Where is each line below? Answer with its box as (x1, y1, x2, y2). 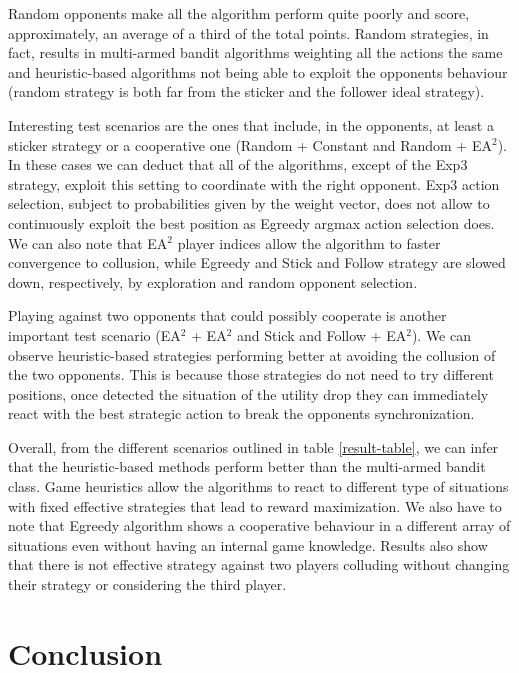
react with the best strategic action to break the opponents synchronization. (8, 403, 475, 424)
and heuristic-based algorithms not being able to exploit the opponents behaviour (8, 61, 508, 82)
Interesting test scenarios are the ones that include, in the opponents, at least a (8, 114, 494, 135)
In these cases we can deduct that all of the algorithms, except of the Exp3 (8, 154, 468, 175)
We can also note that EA (8, 232, 168, 253)
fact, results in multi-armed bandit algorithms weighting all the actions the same (8, 42, 503, 63)
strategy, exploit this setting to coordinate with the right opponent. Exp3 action (8, 173, 500, 194)
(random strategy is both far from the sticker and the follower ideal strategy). (8, 81, 485, 102)
